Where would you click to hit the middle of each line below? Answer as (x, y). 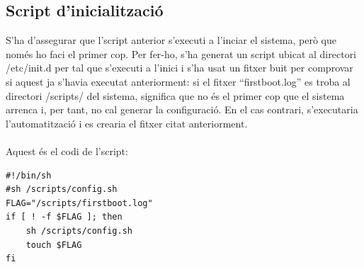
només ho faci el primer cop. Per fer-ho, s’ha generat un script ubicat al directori (181, 53)
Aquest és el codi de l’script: (67, 150)
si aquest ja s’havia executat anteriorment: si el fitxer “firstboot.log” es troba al (178, 81)
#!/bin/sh (29, 175)
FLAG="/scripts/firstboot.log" (79, 203)
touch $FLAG (54, 245)
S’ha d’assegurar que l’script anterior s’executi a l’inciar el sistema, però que (171, 40)
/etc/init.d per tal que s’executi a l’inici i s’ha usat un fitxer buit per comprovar (180, 68)
